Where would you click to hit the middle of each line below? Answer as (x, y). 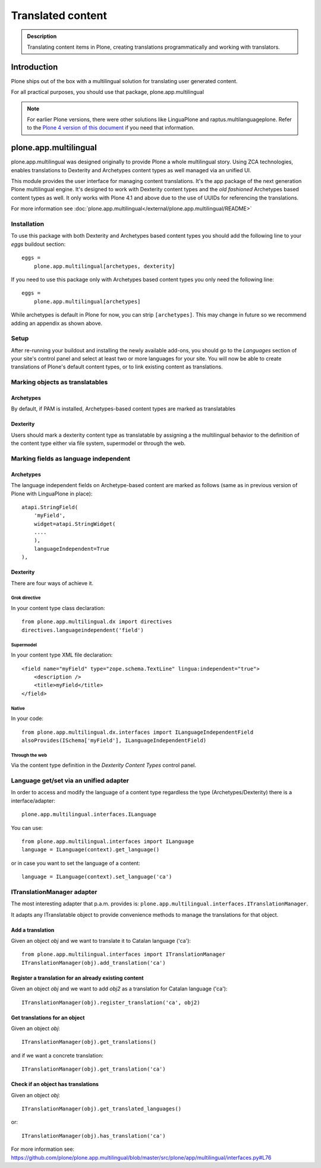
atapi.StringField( (50, 507)
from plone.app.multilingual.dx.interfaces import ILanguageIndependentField (138, 732)
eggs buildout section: (38, 244)
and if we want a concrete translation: (57, 1055)
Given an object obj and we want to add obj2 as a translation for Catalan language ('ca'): (119, 989)
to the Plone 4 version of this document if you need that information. (111, 128)
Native (18, 708)
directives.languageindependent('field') (83, 630)
